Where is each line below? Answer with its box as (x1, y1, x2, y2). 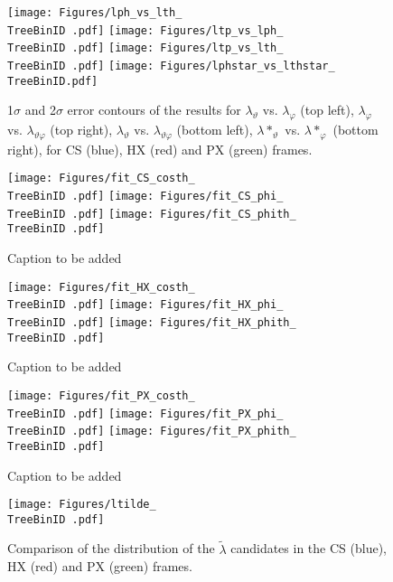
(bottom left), (176, 120, 253, 139)
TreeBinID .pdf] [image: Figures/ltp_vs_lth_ (7, 42, 284, 55)
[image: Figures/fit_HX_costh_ (7, 280, 195, 294)
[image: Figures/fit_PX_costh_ (7, 389, 195, 402)
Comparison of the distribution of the (7, 539, 215, 558)
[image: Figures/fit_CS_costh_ (7, 172, 195, 185)
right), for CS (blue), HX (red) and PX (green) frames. (7, 139, 313, 158)
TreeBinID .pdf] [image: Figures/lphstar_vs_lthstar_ (7, 59, 335, 72)
